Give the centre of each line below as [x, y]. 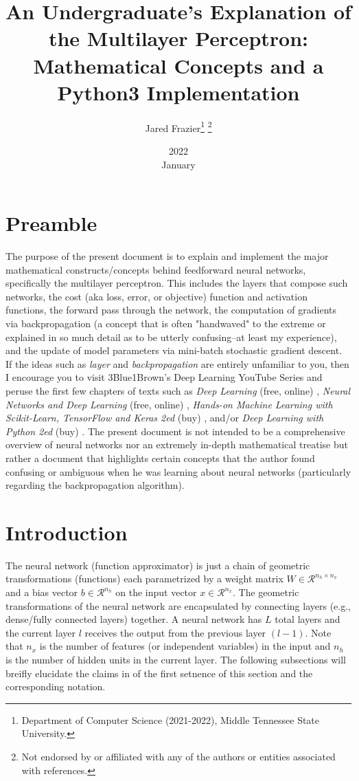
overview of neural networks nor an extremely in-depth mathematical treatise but [177, 444]
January [178, 164]
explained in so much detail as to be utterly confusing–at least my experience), [171, 337]
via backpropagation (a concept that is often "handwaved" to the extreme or [166, 323]
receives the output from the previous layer [175, 632]
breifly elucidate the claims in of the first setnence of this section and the [159, 673]
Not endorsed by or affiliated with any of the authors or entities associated [178, 756]
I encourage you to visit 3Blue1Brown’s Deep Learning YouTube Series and [164, 377]
